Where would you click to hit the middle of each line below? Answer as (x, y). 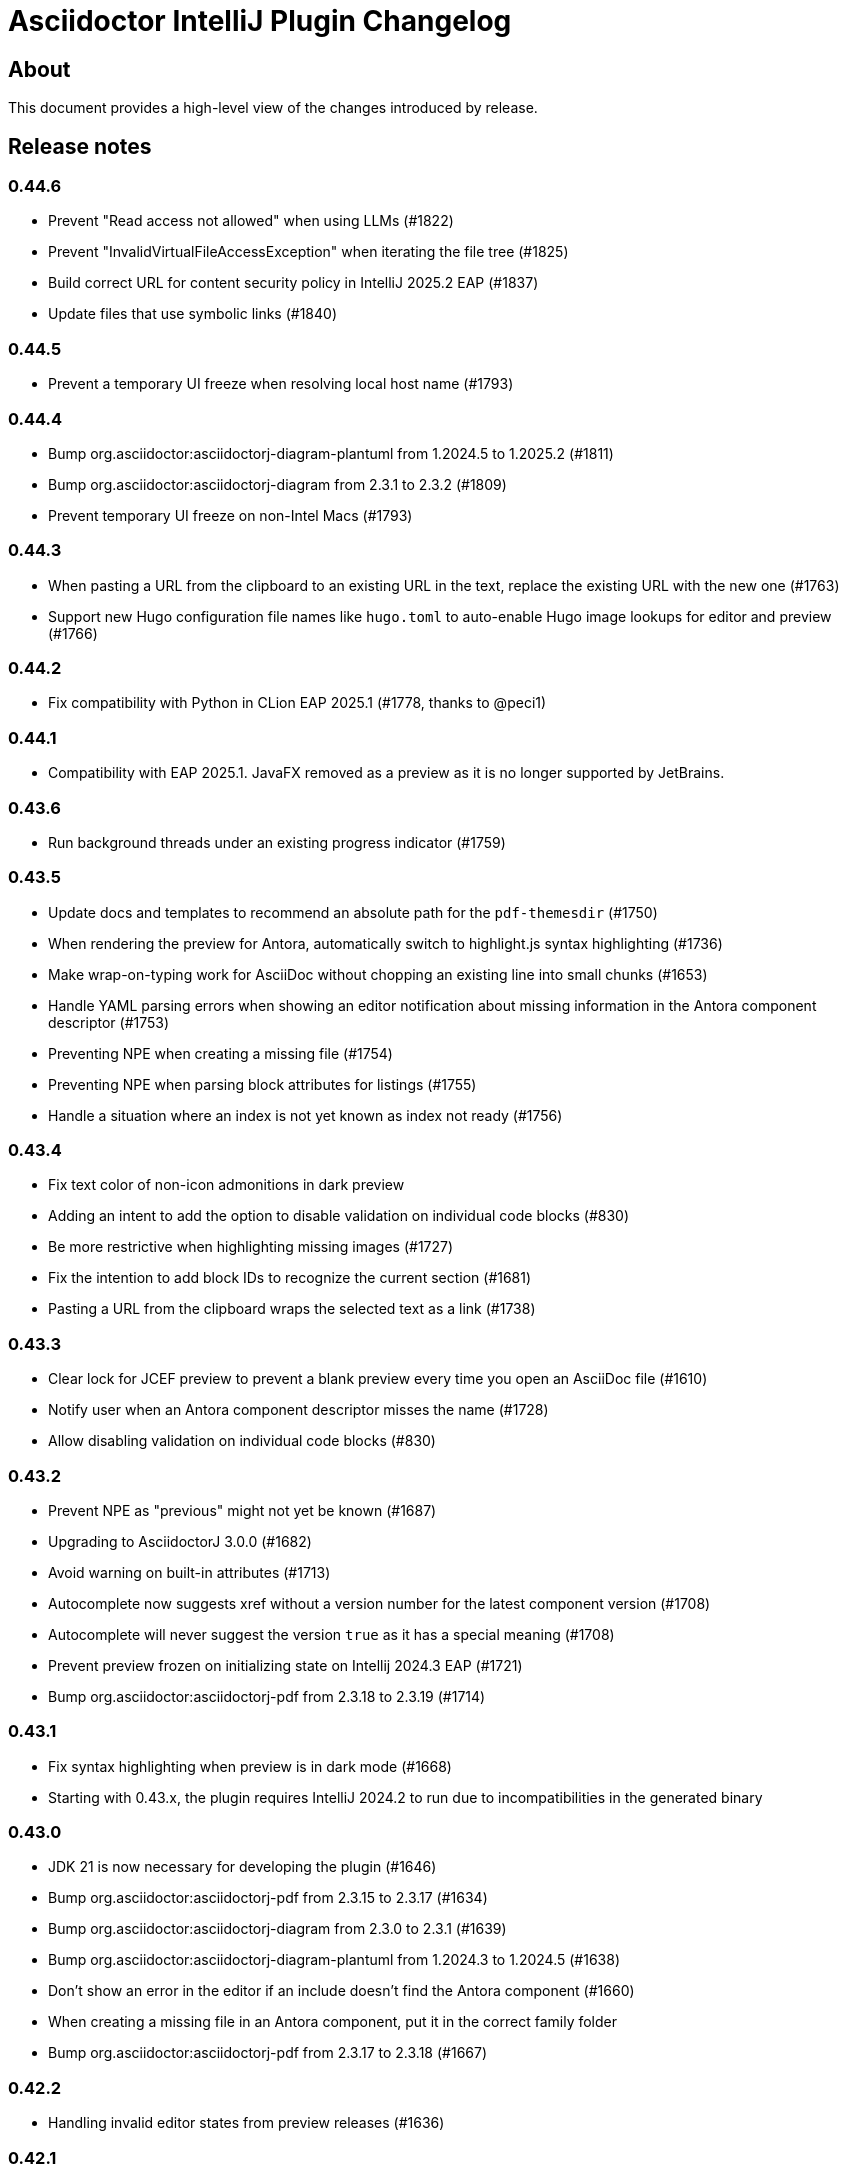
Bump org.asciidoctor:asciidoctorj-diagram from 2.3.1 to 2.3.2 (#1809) (277, 484)
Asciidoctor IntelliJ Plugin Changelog (260, 21)
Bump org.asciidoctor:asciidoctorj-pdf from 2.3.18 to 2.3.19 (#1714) (267, 1696)
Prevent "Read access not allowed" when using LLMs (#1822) (251, 221)
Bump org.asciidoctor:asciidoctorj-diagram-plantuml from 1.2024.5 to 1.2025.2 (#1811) (331, 453)
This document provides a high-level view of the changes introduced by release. (273, 108)
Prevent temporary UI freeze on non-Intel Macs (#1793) (230, 515)
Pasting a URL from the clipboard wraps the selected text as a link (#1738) (292, 1309)
